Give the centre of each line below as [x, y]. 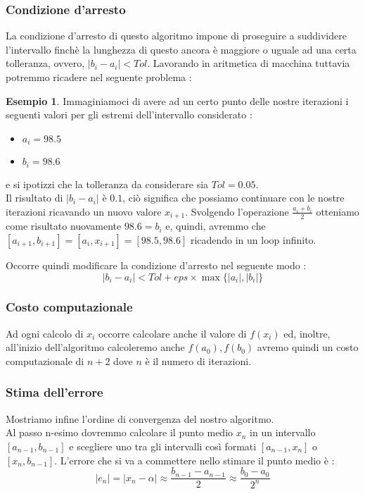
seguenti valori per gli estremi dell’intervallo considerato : [129, 115]
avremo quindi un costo [308, 347]
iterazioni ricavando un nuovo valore [84, 211]
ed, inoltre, [307, 333]
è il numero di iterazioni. [198, 360]
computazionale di [45, 360]
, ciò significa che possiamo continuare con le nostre [233, 198]
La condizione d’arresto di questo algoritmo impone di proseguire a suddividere [176, 36]
